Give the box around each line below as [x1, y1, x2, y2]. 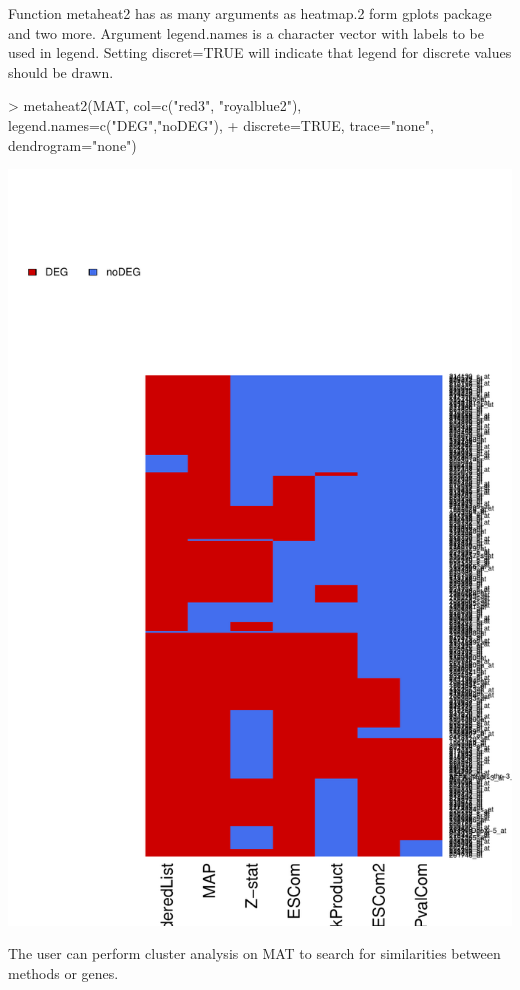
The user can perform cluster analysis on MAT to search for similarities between [8, 943, 501, 964]
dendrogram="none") [8, 134, 137, 155]
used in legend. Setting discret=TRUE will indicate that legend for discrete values [8, 42, 512, 63]
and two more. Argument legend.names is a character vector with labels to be [8, 22, 484, 43]
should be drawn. [8, 61, 114, 82]
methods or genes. [8, 963, 119, 984]
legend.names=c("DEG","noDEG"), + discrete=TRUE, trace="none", [8, 114, 434, 135]
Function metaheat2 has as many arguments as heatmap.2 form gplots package [8, 3, 492, 23]
